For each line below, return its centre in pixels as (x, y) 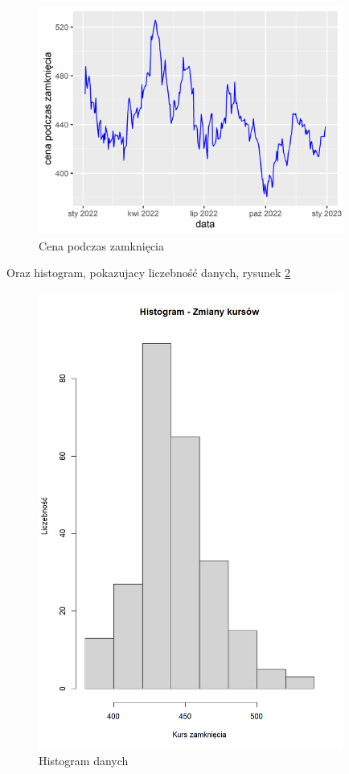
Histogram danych (84, 760)
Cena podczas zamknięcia (102, 245)
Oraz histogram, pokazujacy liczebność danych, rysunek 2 (149, 273)
